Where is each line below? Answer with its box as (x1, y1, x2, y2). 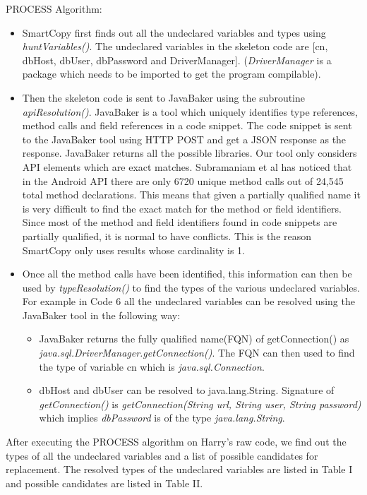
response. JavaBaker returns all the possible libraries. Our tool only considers (22, 145, 357, 160)
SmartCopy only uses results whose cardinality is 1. (22, 242, 245, 257)
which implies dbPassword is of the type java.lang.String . (39, 410, 285, 425)
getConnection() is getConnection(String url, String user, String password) (39, 396, 361, 411)
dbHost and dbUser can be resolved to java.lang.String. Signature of (39, 383, 335, 398)
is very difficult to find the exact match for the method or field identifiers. (22, 201, 342, 215)
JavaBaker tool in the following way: (22, 307, 181, 322)
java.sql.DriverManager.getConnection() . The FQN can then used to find (39, 345, 355, 360)
